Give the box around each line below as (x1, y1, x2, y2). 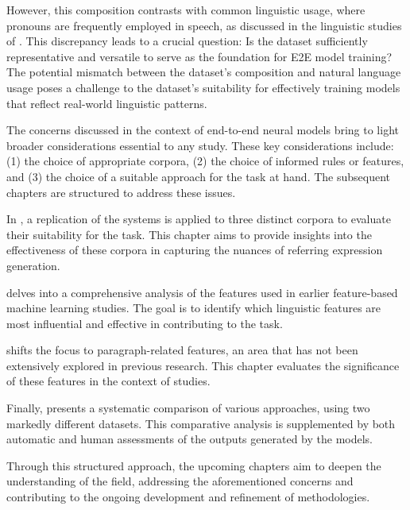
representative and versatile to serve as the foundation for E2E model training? (6, 48, 393, 64)
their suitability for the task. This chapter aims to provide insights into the (6, 226, 372, 242)
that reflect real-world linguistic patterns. (6, 95, 207, 111)
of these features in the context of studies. (6, 373, 211, 389)
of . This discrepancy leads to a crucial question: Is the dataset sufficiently (6, 33, 368, 49)
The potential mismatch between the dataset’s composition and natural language (6, 64, 401, 80)
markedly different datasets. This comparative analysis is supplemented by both (6, 415, 396, 431)
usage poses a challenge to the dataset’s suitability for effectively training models (6, 79, 400, 95)
